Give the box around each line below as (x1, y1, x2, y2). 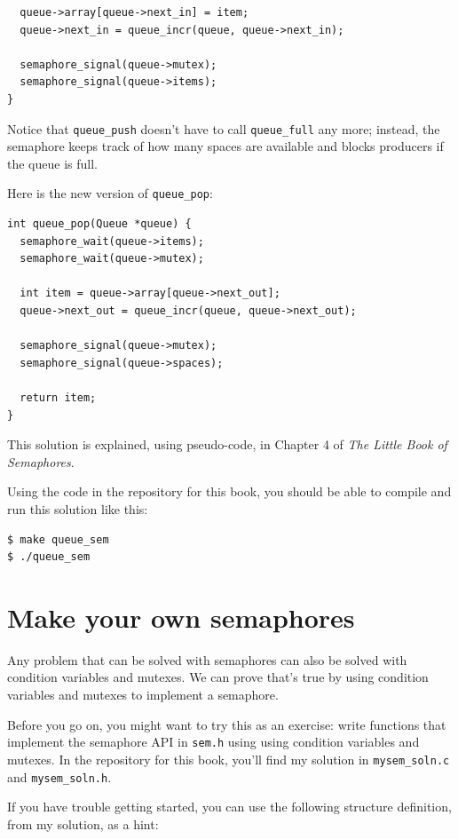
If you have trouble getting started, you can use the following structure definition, (7, 797, 452, 816)
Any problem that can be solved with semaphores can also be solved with (7, 650, 407, 669)
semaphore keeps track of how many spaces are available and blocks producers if (7, 137, 444, 155)
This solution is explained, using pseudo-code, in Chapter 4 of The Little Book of (7, 435, 447, 454)
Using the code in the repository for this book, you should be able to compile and (7, 482, 452, 501)
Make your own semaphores (7, 598, 355, 635)
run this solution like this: (7, 499, 148, 518)
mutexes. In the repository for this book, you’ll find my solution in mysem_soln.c (7, 749, 450, 768)
